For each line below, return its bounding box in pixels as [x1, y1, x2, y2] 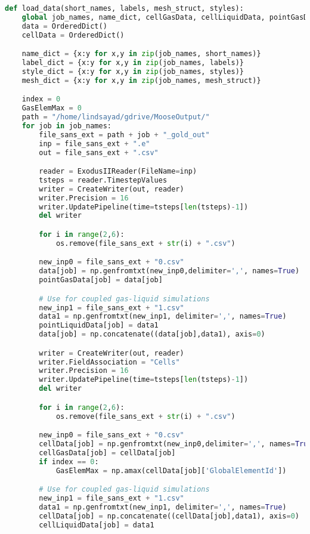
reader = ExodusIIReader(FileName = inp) [39, 167, 197, 176]
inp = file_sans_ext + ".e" [39, 139, 150, 148]
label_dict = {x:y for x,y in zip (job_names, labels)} [21, 58, 244, 67]
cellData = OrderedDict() [21, 30, 125, 39]
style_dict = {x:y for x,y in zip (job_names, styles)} [21, 67, 244, 76]
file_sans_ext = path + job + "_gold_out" [39, 130, 210, 139]
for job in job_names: [21, 121, 111, 130]
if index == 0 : [39, 457, 99, 466]
